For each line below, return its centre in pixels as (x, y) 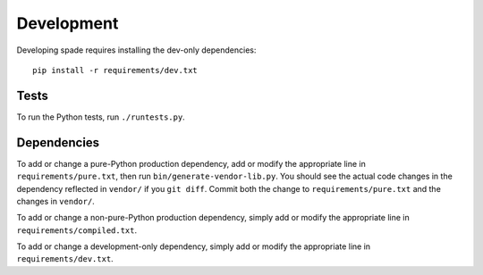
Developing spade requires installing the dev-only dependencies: (136, 50)
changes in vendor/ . (56, 201)
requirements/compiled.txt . (77, 230)
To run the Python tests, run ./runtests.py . (101, 117)
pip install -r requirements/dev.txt (115, 70)
